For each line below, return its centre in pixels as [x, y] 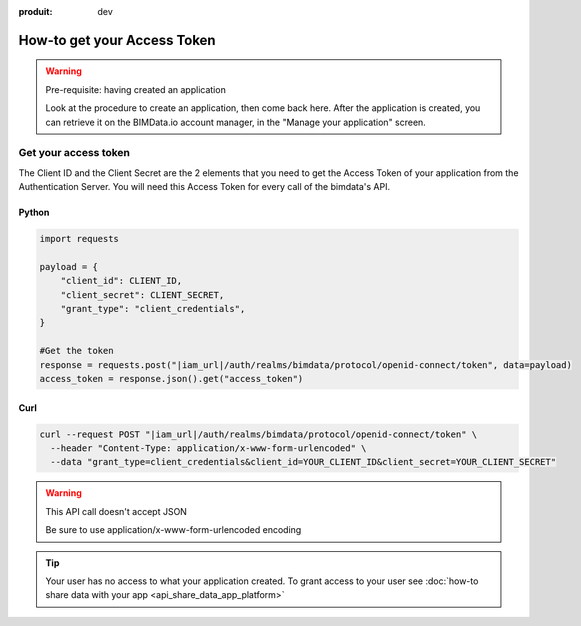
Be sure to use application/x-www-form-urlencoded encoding [173, 530]
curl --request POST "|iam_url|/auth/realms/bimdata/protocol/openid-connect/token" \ [258, 434]
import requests [79, 239]
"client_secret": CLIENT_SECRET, [142, 294]
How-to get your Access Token [117, 40]
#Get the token [76, 351]
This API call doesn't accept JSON [116, 511]
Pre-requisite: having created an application [136, 89]
